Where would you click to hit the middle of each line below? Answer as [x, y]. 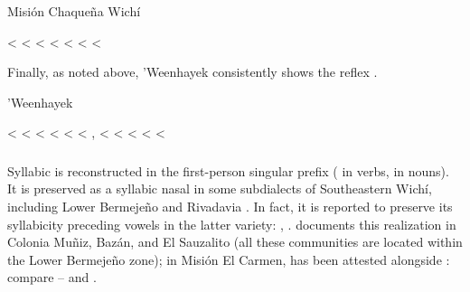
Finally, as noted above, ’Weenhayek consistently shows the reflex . [193, 72]
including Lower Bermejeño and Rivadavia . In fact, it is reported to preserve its [230, 207]
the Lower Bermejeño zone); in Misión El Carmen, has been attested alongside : [229, 259]
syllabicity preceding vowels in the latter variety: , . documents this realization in [232, 224]
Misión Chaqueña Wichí [74, 11]
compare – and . [52, 277]
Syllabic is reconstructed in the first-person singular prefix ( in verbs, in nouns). [228, 170]
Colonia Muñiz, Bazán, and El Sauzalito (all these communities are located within [235, 242]
